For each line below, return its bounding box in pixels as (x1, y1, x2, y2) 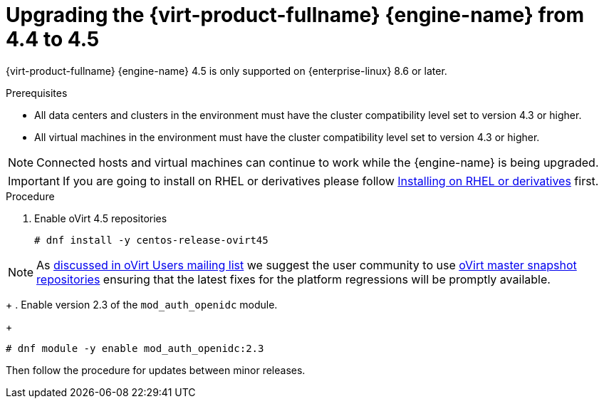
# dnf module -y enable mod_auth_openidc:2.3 (6, 342, 264, 354)
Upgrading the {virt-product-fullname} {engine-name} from (6, 3, 585, 27)
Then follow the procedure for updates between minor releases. (6, 363, 306, 376)
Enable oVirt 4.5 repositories (34, 212, 167, 224)
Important (8, 173, 60, 188)
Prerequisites (6, 86, 68, 99)
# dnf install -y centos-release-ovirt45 (34, 234, 269, 246)
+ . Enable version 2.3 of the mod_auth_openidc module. (6, 298, 278, 311)
